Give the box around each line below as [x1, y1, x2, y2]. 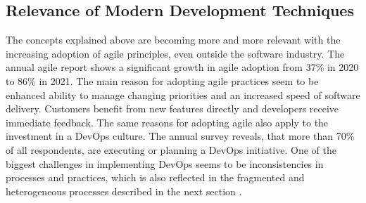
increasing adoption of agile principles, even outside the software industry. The [6, 46, 345, 60]
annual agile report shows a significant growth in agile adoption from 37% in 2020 [6, 60, 359, 74]
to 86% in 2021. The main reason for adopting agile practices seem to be [6, 73, 319, 88]
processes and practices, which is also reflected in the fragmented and [6, 170, 305, 185]
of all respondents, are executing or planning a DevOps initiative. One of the [6, 142, 336, 157]
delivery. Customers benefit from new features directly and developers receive [6, 101, 339, 116]
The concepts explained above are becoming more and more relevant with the [6, 32, 341, 47]
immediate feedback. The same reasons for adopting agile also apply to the [6, 114, 329, 129]
